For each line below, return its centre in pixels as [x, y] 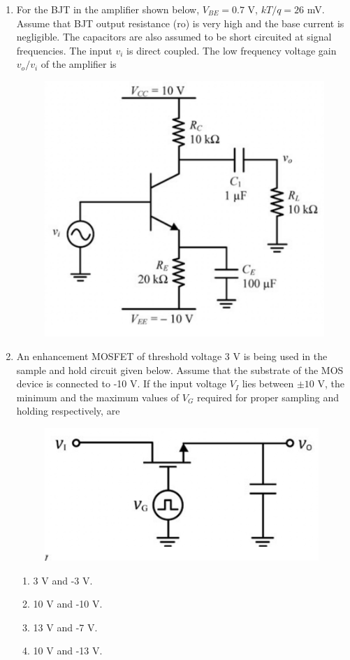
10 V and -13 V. [68, 651]
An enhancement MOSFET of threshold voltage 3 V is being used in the [172, 356]
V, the [331, 383]
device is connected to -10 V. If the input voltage [122, 383]
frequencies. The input [64, 50]
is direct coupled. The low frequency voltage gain [232, 50]
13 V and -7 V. [65, 627]
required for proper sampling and [268, 397]
